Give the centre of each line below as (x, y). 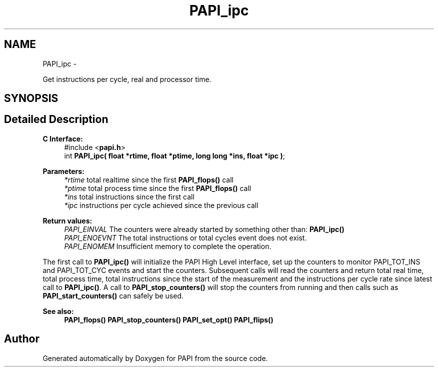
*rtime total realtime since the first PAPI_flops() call (149, 179)
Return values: (67, 220)
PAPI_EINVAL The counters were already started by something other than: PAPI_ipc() (204, 229)
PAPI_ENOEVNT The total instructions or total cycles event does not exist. (185, 237)
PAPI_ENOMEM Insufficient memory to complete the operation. (168, 246)
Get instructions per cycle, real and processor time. (127, 79)
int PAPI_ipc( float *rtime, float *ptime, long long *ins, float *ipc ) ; (174, 155)
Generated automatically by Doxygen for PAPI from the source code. (155, 358)
